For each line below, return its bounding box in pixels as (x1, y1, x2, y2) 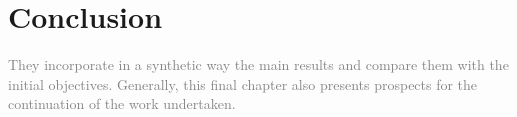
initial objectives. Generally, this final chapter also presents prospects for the (8, 73, 478, 94)
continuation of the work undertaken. (8, 93, 236, 114)
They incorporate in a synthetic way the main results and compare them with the (8, 54, 509, 75)
